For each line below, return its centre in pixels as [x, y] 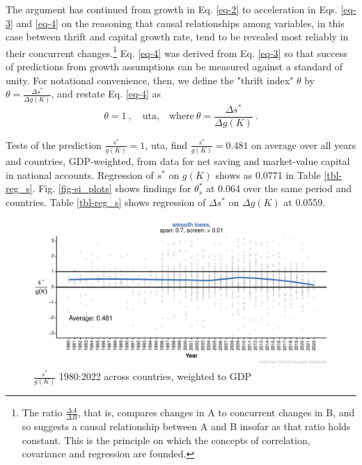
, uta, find [166, 144]
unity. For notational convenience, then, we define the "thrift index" [150, 80]
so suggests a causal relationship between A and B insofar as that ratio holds [186, 426]
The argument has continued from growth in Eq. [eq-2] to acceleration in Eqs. [172, 9]
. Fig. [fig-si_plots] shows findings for [112, 188]
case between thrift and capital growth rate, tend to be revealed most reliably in [177, 37]
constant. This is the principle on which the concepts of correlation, [166, 440]
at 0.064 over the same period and [278, 188]
